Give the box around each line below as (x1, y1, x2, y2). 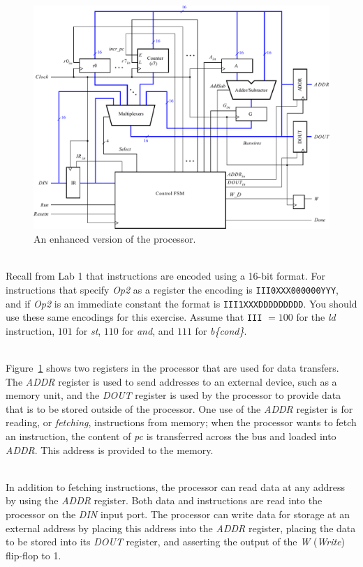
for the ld (296, 310, 336, 324)
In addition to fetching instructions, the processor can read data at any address (6, 479, 346, 494)
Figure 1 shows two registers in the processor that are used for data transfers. (6, 361, 339, 375)
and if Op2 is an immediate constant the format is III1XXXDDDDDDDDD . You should (6, 296, 357, 310)
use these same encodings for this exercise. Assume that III (6, 310, 262, 324)
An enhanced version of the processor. (34, 232, 196, 246)
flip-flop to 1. (6, 547, 61, 562)
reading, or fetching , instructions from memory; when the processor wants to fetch (6, 415, 357, 430)
